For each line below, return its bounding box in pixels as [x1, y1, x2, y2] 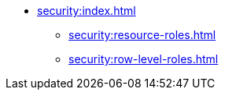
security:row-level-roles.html [68, 52, 219, 66]
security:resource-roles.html [68, 28, 216, 41]
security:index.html [37, 4, 136, 17]
